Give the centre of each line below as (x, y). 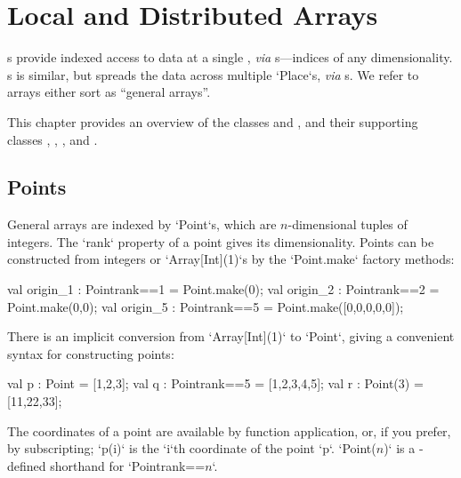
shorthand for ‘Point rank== (128, 465)
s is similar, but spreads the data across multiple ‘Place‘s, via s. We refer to (213, 74)
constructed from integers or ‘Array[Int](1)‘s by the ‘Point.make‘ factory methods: (231, 259)
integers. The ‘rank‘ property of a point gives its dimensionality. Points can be (221, 241)
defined (27, 465)
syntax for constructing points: (91, 353)
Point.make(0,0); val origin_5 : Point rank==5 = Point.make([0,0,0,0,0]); (206, 306)
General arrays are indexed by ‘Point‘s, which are (142, 224)
